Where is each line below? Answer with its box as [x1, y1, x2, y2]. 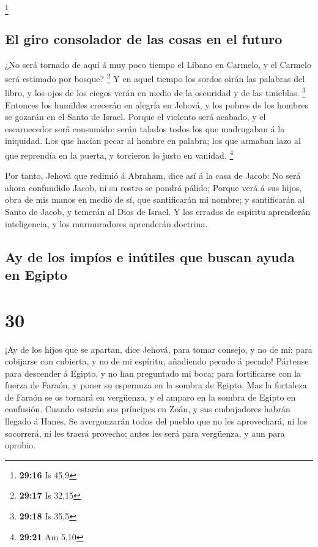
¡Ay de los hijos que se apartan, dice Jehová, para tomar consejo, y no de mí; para [5, 342, 312, 355]
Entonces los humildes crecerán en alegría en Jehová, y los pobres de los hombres [5, 98, 309, 111]
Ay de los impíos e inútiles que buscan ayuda [5, 247, 295, 266]
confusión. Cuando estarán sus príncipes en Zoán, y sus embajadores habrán [5, 402, 290, 415]
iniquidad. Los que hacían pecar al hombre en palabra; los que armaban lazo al [5, 134, 301, 147]
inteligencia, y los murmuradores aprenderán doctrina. [5, 217, 208, 230]
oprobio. [5, 439, 35, 451]
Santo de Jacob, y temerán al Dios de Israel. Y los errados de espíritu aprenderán [5, 205, 311, 218]
